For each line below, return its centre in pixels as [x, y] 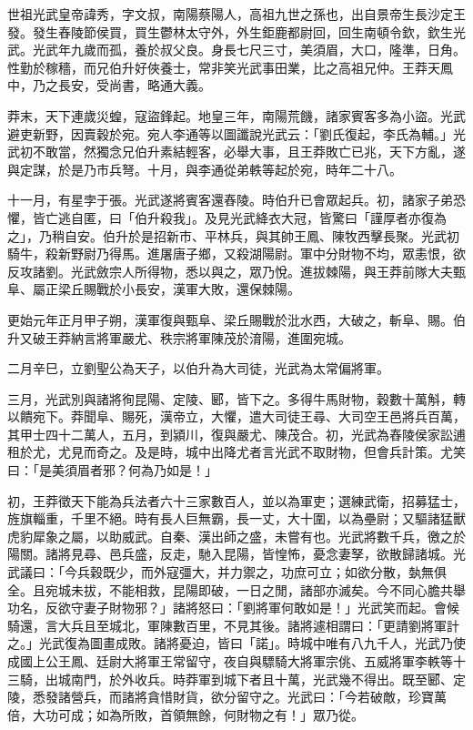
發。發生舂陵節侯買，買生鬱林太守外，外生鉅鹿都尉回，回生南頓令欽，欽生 [230, 31]
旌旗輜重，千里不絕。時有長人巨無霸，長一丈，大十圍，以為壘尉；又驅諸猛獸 [236, 518]
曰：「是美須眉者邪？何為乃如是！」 [112, 470]
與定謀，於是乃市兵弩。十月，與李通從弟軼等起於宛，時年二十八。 [205, 169]
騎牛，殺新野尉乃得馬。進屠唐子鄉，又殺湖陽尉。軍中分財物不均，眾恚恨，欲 [236, 253]
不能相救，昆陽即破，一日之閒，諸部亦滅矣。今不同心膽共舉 [287, 589]
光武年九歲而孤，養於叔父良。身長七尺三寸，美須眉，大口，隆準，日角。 [249, 50]
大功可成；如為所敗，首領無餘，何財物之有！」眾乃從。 [198, 714]
